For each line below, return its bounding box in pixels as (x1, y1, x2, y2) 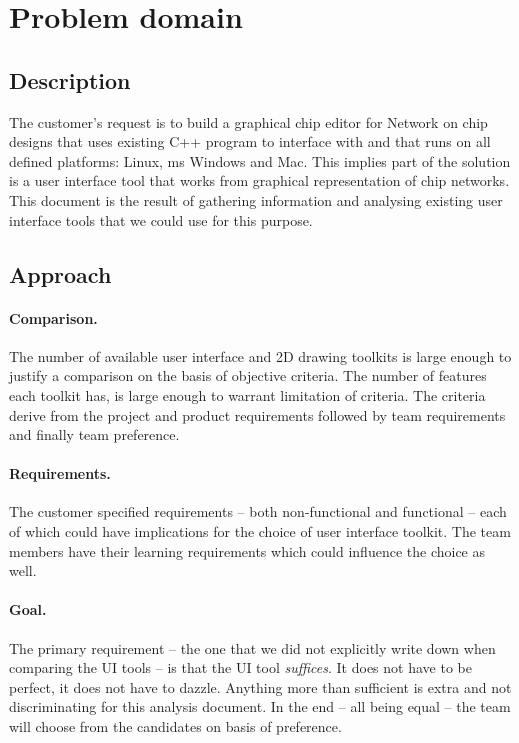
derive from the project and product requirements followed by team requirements (9, 404, 506, 425)
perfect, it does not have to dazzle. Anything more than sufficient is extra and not (9, 676, 512, 697)
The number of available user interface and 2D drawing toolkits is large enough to (9, 345, 512, 366)
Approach (9, 258, 112, 289)
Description (9, 64, 131, 95)
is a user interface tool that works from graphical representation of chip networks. (9, 170, 510, 191)
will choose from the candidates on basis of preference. (9, 716, 342, 737)
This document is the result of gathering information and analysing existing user (9, 189, 503, 210)
